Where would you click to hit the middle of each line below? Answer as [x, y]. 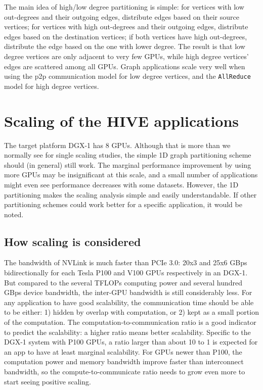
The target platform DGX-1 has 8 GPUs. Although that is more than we [117, 145]
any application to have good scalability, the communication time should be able [129, 302]
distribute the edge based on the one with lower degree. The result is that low [125, 46]
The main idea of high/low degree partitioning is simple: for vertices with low [124, 7]
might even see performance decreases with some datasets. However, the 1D [121, 184]
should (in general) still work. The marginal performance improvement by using [128, 164]
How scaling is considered [73, 241]
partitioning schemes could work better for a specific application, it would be [123, 204]
